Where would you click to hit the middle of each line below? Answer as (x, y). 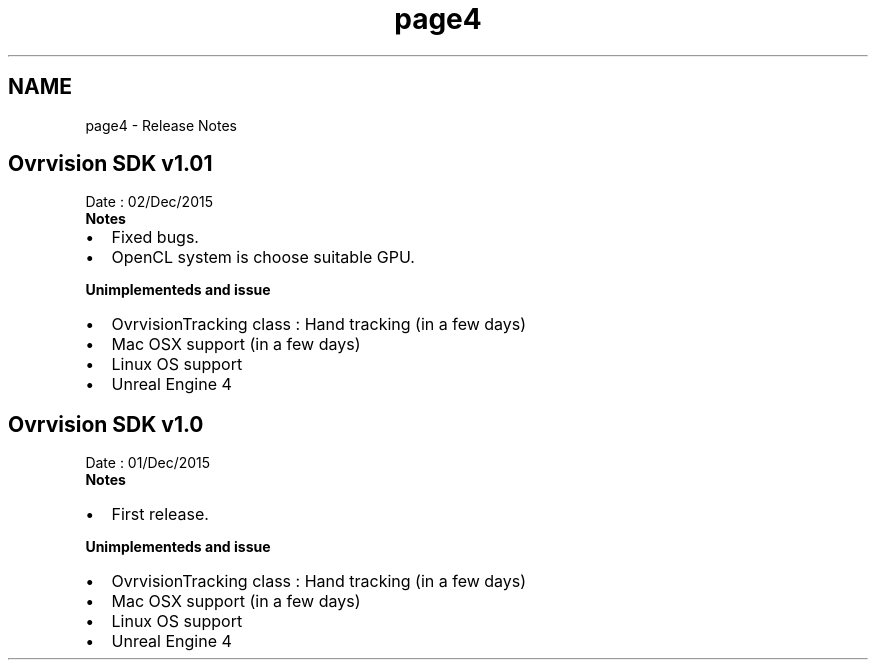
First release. (160, 514)
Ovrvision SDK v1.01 (110, 164)
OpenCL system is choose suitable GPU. (263, 257)
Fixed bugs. (155, 237)
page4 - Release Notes (161, 125)
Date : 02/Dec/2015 (149, 202)
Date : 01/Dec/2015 (148, 463)
